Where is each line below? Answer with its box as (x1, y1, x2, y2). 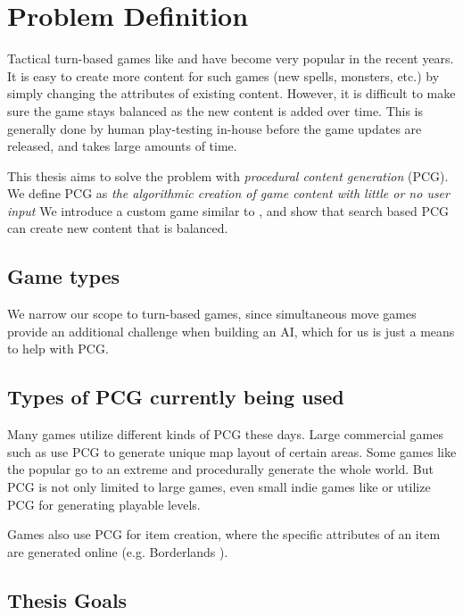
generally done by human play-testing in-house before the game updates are (7, 119, 422, 137)
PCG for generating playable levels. (7, 494, 201, 513)
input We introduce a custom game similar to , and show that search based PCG (7, 201, 450, 220)
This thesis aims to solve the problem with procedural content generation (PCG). (7, 166, 449, 185)
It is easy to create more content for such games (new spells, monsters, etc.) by (7, 66, 440, 85)
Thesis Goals (7, 586, 128, 613)
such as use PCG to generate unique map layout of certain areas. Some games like (7, 442, 457, 461)
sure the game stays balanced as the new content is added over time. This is (7, 101, 424, 120)
